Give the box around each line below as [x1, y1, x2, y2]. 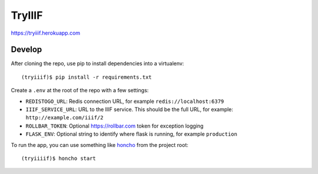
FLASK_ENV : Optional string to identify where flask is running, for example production [25, 130, 238, 138]
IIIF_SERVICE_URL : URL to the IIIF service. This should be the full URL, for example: [25, 106, 234, 113]
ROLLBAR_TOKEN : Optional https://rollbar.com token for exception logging [25, 122, 204, 129]
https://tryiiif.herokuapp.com [11, 29, 81, 36]
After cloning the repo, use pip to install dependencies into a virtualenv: [11, 60, 184, 67]
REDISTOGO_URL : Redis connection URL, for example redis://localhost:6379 [25, 98, 224, 105]
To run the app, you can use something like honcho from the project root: [11, 141, 188, 148]
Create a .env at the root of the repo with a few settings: [11, 87, 149, 94]
